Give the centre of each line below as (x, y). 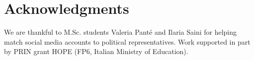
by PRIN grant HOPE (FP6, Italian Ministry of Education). (96, 51)
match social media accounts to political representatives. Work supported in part (127, 41)
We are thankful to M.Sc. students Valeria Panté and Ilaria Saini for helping (121, 32)
